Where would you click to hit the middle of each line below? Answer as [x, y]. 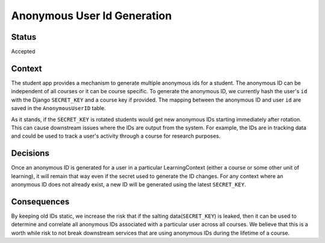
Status [24, 37]
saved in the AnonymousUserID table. [58, 108]
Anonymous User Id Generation [91, 16]
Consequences [40, 201]
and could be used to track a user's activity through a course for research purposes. [116, 136]
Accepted [23, 52]
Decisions [30, 153]
